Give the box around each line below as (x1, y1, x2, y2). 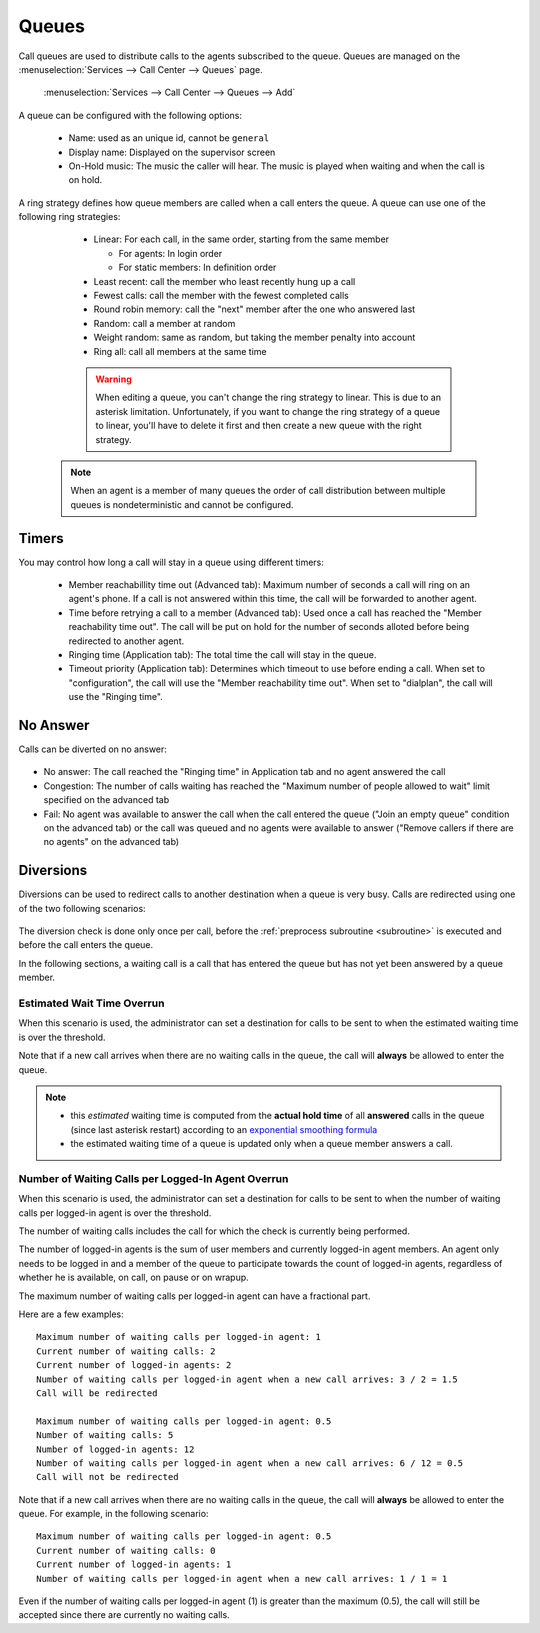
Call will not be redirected (36, 1471, 179, 1483)
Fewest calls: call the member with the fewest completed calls (93, 290, 349, 302)
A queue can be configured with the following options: (18, 109, 243, 121)
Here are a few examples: (18, 1308, 124, 1320)
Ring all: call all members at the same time (93, 345, 267, 357)
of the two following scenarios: (18, 902, 146, 914)
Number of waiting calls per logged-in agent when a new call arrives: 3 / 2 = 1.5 (36, 1373, 459, 1385)
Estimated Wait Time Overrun (18, 996, 165, 1010)
